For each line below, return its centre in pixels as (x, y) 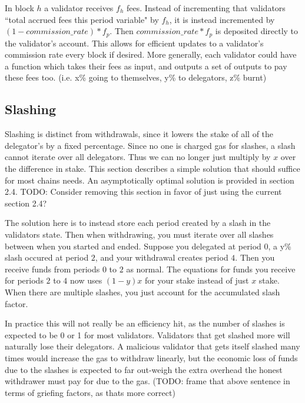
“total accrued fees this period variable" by (82, 19)
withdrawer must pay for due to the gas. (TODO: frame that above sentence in (147, 381)
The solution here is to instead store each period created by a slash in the (138, 223)
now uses (86, 280)
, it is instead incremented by (222, 19)
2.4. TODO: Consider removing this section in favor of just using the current (143, 191)
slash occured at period (47, 257)
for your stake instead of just (197, 280)
